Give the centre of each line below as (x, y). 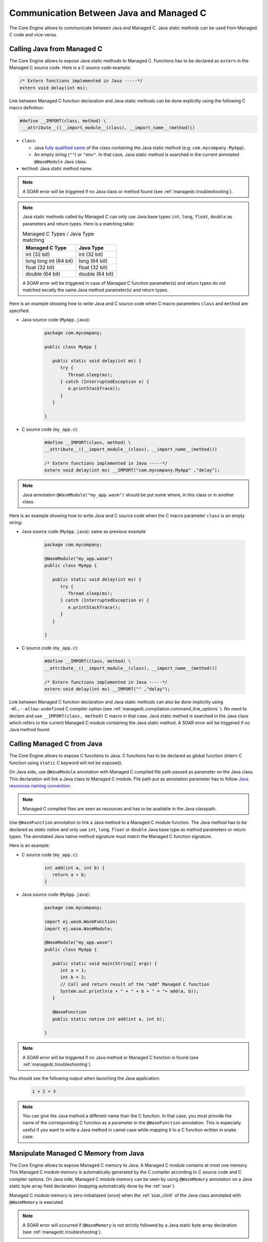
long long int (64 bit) (49, 261)
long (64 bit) (93, 261)
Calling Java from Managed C (56, 49)
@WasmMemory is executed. (37, 1202)
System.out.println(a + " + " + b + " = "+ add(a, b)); (130, 991)
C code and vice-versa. (33, 34)
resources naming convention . (41, 785)
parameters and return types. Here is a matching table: (79, 224)
